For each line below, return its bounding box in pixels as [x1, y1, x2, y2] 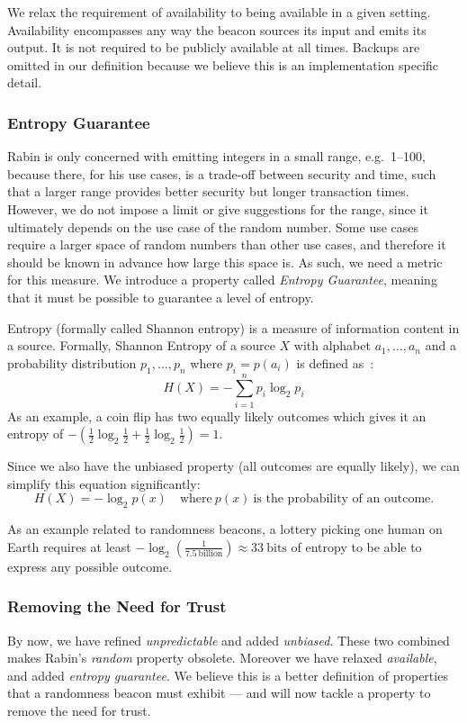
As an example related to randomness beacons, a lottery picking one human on [7, 520, 443, 538]
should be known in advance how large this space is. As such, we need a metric [7, 252, 443, 271]
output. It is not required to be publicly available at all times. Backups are [7, 38, 420, 57]
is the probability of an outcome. [253, 493, 435, 506]
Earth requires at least [7, 537, 131, 556]
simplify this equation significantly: [7, 474, 201, 493]
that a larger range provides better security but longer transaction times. [7, 182, 409, 201]
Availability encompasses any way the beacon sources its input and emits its [7, 20, 427, 39]
